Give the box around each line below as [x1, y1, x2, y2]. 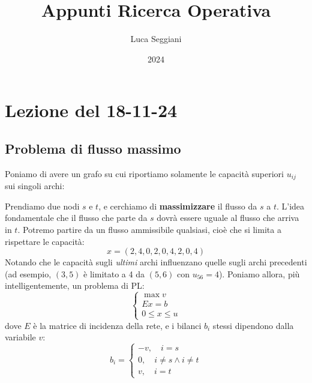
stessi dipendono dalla [212, 319, 294, 331]
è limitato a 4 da [83, 267, 145, 280]
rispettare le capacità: [5, 235, 85, 247]
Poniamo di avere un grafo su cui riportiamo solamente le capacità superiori [5, 167, 284, 179]
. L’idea [276, 199, 305, 212]
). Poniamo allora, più [218, 267, 300, 280]
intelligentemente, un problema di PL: [5, 279, 145, 292]
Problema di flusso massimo [5, 139, 181, 157]
